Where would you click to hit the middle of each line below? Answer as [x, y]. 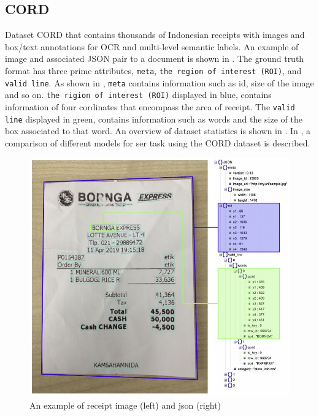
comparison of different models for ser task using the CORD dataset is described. [158, 142]
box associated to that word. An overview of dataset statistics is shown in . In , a [158, 131]
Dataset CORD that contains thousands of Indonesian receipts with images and [155, 35]
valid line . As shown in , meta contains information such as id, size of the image [159, 82]
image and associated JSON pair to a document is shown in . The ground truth [155, 59]
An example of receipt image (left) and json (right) [125, 405]
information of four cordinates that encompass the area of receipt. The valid [150, 106]
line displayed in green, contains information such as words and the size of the [154, 119]
